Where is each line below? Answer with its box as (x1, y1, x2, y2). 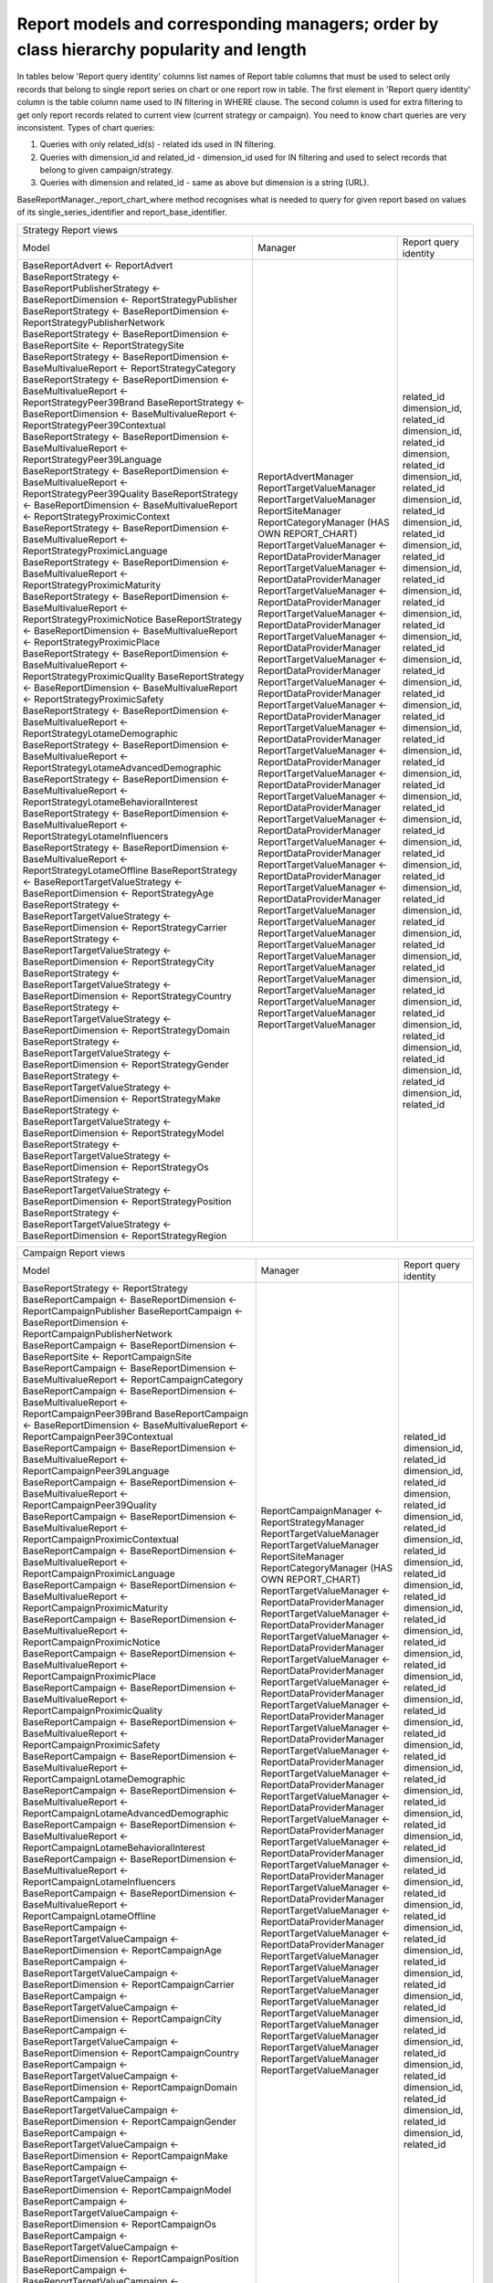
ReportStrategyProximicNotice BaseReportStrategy (22, 613, 242, 626)
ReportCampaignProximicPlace (22, 1669, 157, 1682)
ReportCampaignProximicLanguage (22, 1567, 175, 1580)
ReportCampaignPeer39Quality (22, 1499, 157, 1511)
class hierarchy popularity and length (16, 39, 308, 59)
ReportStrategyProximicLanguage (22, 544, 168, 557)
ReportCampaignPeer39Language (22, 1464, 170, 1477)
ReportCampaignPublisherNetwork (22, 1327, 173, 1340)
